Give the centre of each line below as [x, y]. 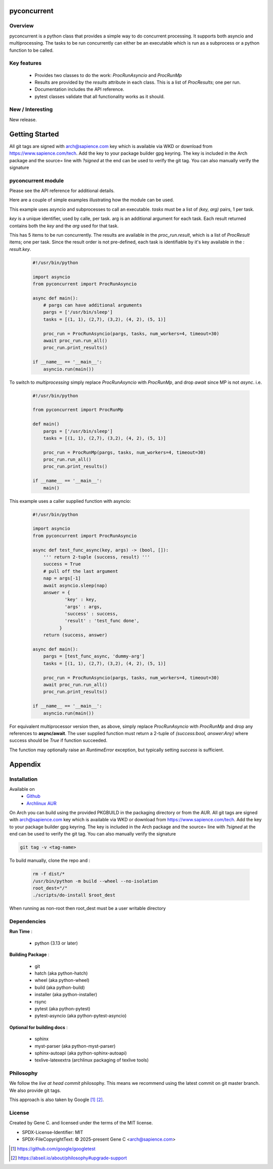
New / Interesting [31, 109]
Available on [22, 789]
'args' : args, [83, 607]
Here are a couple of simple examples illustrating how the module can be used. [92, 200]
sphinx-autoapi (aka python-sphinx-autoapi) [81, 1053]
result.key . [20, 249]
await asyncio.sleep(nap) [75, 585]
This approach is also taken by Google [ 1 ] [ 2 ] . [57, 1100]
